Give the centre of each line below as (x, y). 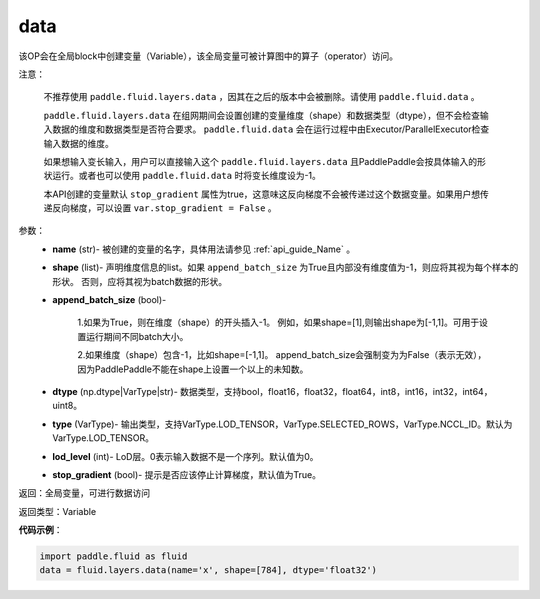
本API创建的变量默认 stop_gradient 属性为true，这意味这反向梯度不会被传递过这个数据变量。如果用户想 (262, 194)
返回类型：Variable (57, 511)
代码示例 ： (40, 530)
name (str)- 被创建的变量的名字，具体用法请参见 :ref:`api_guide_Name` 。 (203, 249)
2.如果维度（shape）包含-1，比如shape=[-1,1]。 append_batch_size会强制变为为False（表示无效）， (282, 355)
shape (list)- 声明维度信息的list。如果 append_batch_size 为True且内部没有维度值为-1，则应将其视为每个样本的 (285, 267)
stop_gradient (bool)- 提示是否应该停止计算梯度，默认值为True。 (187, 474)
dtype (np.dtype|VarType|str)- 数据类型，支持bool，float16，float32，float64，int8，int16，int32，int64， (272, 391)
